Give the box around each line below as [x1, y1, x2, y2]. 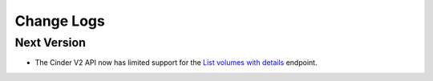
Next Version [14, 35, 86, 50]
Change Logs [14, 12, 106, 30]
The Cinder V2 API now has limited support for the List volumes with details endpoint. [34, 58, 318, 67]
